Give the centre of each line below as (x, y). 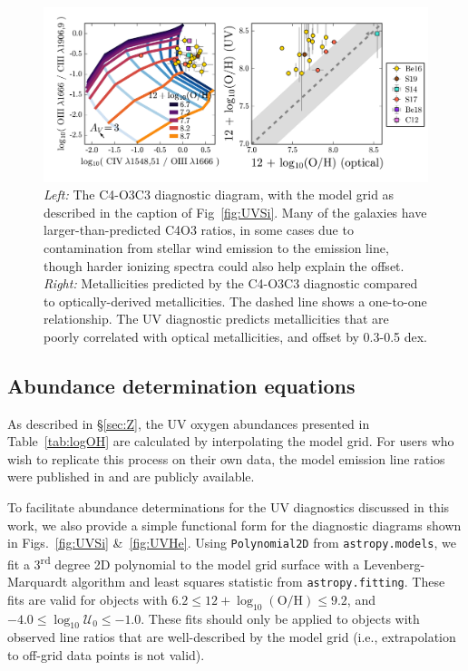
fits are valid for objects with (88, 599)
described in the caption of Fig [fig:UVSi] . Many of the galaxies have (235, 212)
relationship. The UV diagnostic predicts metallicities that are (216, 319)
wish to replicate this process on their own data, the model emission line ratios (226, 458)
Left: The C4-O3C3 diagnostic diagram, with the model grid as (219, 194)
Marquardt (38, 582)
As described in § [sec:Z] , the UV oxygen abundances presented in (189, 423)
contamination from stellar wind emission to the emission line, (216, 247)
